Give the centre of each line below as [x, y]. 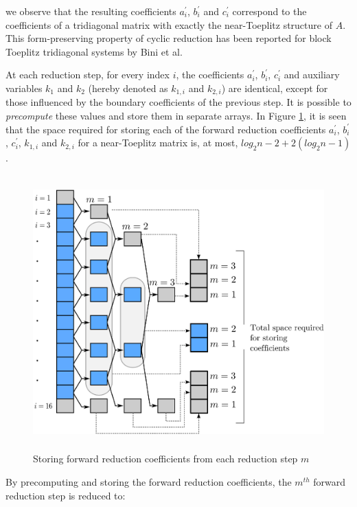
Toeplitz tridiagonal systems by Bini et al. [94, 51]
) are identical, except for [275, 88]
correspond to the [269, 11]
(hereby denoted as [128, 88]
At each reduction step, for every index [88, 75]
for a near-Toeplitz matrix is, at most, [158, 143]
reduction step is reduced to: [66, 495]
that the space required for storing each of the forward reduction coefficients [166, 129]
